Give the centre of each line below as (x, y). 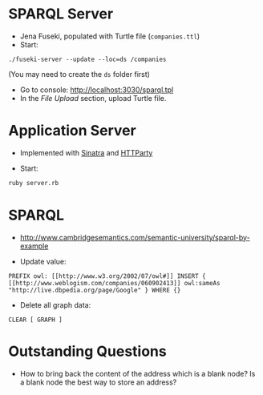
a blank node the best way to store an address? (98, 382)
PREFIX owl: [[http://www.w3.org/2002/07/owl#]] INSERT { (107, 276)
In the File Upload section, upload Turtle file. (93, 98)
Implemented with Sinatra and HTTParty (86, 152)
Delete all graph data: (55, 304)
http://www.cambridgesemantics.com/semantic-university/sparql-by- (135, 237)
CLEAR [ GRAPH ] (35, 320)
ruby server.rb (34, 183)
